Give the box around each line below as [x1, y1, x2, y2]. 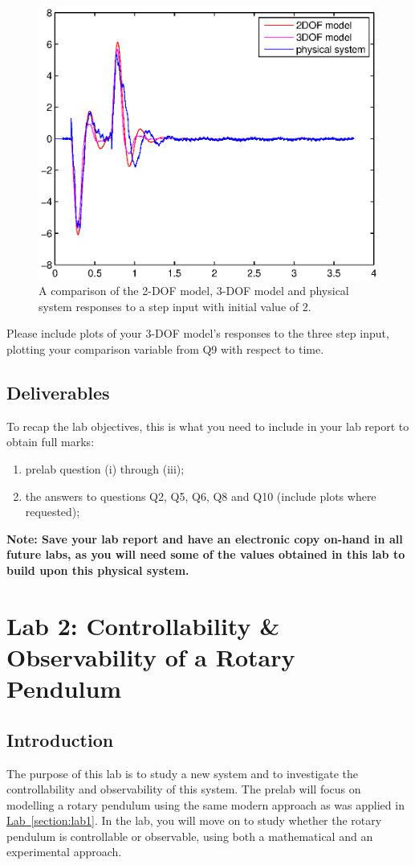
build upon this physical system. [6, 561, 189, 578]
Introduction [6, 727, 114, 752]
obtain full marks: [6, 433, 95, 450]
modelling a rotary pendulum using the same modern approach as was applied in [6, 796, 405, 813]
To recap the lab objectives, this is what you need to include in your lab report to [6, 417, 409, 434]
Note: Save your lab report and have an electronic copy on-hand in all [6, 530, 403, 547]
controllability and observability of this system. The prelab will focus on [6, 781, 361, 797]
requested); [25, 503, 80, 520]
